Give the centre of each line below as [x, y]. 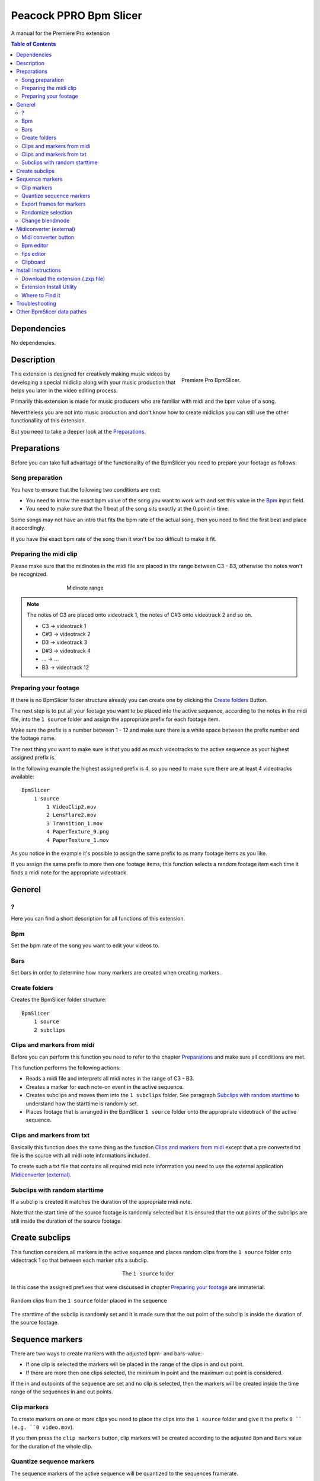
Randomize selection [47, 212]
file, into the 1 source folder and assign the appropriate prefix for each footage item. [116, 719]
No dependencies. [33, 343]
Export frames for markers [54, 204]
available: [23, 777]
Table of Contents [33, 44]
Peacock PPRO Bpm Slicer [76, 15]
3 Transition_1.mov [75, 823]
